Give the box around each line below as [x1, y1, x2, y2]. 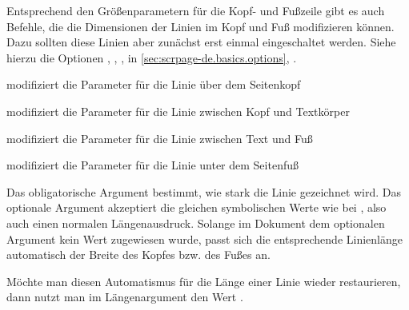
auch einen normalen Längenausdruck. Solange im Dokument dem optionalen [6, 214, 385, 231]
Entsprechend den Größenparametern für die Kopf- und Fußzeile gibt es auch [6, 2, 385, 18]
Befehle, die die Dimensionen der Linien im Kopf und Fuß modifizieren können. [6, 18, 395, 34]
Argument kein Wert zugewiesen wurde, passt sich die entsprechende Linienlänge [6, 230, 403, 247]
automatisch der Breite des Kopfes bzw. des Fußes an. [6, 246, 271, 263]
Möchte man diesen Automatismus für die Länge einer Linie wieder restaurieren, [6, 272, 401, 289]
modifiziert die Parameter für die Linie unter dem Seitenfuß [6, 157, 299, 173]
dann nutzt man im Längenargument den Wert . [6, 288, 243, 305]
